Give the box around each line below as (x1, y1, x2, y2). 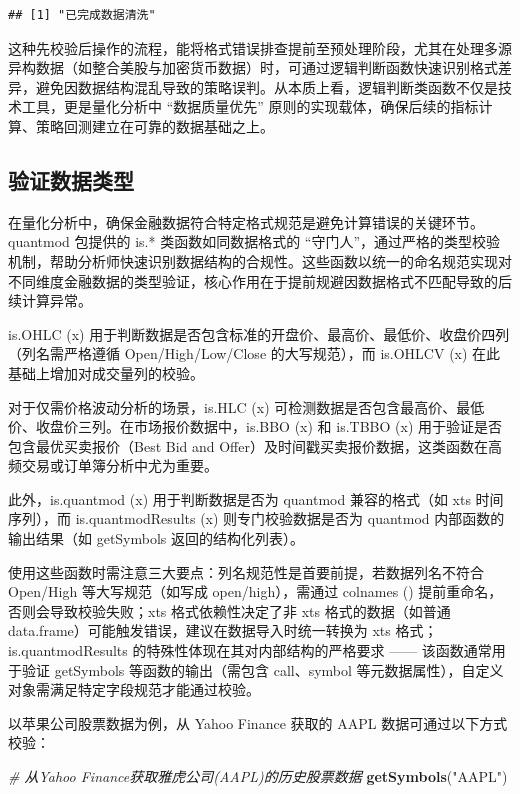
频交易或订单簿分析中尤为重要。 (8, 455, 218, 476)
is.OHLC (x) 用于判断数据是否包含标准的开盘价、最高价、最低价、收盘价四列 (8, 323, 510, 344)
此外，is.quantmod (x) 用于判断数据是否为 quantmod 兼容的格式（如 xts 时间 (8, 488, 504, 509)
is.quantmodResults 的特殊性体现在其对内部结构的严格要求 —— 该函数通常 (8, 640, 492, 661)
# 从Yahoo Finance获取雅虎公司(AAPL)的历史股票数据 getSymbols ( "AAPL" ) (8, 766, 508, 787)
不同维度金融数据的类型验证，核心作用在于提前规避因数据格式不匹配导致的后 (8, 270, 512, 291)
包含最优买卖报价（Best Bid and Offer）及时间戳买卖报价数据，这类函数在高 (8, 435, 502, 456)
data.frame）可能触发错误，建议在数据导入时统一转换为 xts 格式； (8, 620, 438, 641)
